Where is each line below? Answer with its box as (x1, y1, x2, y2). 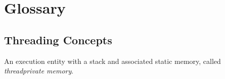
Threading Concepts (4, 32, 112, 47)
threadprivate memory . (4, 65, 74, 76)
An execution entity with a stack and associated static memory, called (4, 55, 221, 66)
